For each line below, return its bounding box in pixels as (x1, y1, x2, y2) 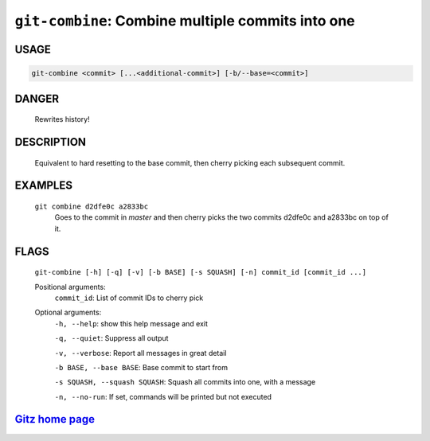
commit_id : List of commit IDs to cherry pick (54, 293, 204, 302)
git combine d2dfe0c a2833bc (34, 201, 149, 211)
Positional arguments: (34, 282, 107, 291)
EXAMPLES (14, 179, 73, 193)
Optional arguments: (34, 307, 102, 318)
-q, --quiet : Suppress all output (54, 334, 169, 343)
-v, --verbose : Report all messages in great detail (54, 348, 227, 357)
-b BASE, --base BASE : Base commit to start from (54, 362, 229, 372)
